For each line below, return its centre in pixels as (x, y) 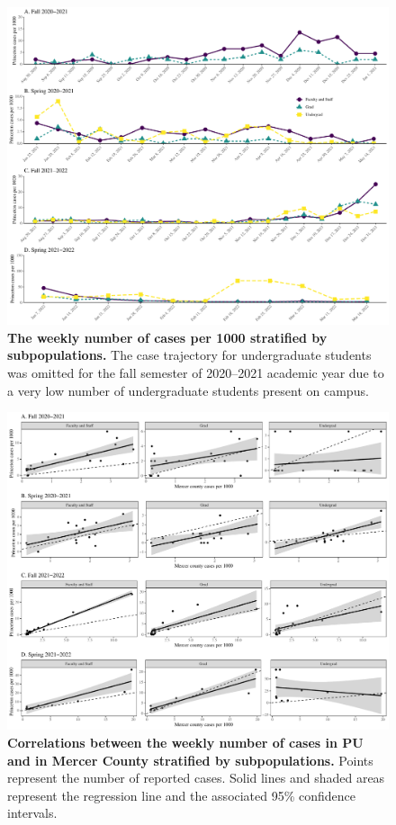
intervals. (32, 813)
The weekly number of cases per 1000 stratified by (167, 337)
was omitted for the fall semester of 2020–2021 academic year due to (196, 372)
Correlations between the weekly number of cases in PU (185, 742)
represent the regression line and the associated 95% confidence (182, 795)
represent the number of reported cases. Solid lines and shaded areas (196, 778)
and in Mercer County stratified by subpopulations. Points (190, 760)
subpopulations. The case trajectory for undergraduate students (189, 355)
